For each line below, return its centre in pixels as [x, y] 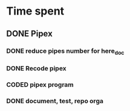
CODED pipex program [40, 84]
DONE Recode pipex [36, 68]
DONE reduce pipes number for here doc [65, 51]
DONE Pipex [29, 34]
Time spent [35, 11]
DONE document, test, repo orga [55, 101]
